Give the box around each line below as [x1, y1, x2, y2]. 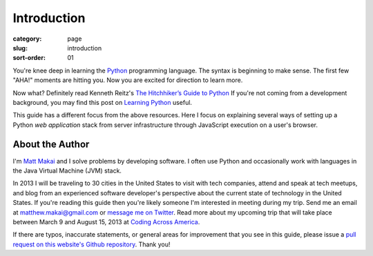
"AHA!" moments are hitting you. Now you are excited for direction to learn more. [12, 76, 243, 84]
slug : [12, 43, 28, 52]
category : [12, 35, 42, 43]
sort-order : [12, 54, 46, 62]
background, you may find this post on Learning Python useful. [12, 98, 193, 106]
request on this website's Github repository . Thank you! [12, 240, 171, 248]
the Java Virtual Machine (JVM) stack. [12, 166, 122, 175]
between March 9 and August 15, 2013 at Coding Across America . [12, 217, 200, 226]
